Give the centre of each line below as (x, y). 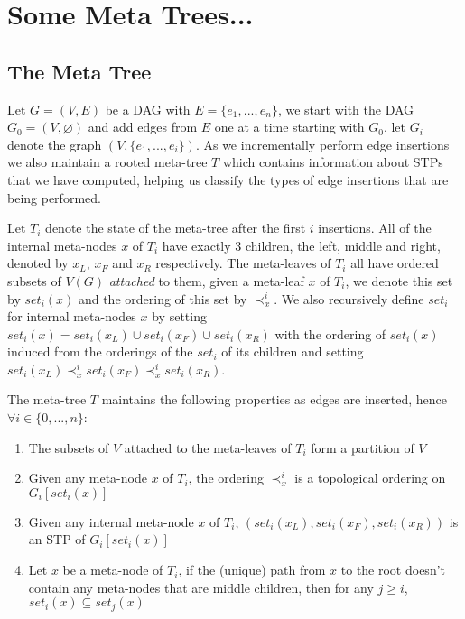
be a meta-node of (113, 570)
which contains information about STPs (333, 162)
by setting (179, 316)
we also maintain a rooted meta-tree (107, 162)
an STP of (57, 539)
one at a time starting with (289, 127)
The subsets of (69, 447)
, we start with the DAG (346, 109)
